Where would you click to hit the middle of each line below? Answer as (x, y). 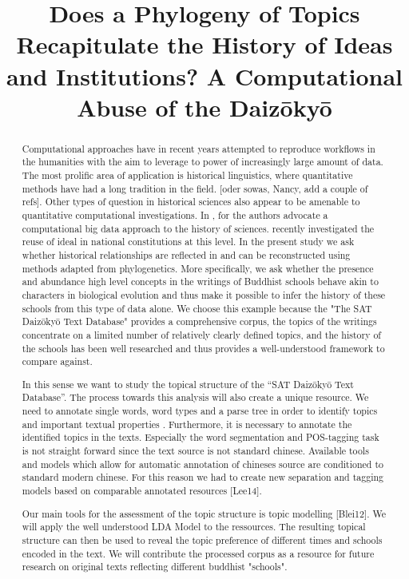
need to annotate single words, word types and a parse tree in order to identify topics (200, 411)
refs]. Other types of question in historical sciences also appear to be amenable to (191, 202)
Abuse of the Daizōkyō (204, 107)
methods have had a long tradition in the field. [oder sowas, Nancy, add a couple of (195, 188)
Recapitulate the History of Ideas (204, 44)
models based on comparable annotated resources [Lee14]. (142, 491)
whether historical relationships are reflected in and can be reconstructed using (186, 254)
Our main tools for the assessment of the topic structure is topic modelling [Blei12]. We (204, 513)
